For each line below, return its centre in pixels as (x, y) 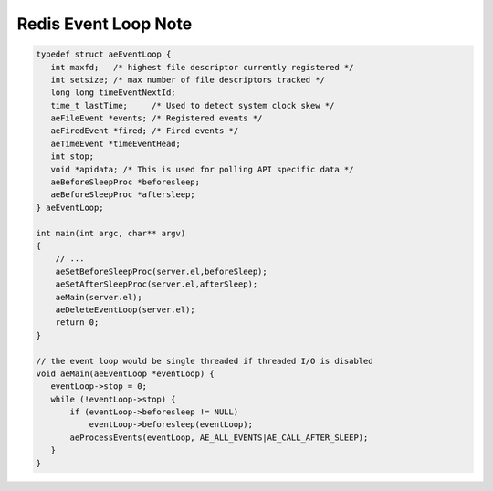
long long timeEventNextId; (114, 93)
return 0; (77, 323)
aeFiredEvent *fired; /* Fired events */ (145, 131)
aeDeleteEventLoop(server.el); (125, 309)
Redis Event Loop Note (105, 24)
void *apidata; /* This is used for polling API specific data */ (202, 169)
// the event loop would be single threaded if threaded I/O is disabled (205, 361)
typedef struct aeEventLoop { (104, 54)
